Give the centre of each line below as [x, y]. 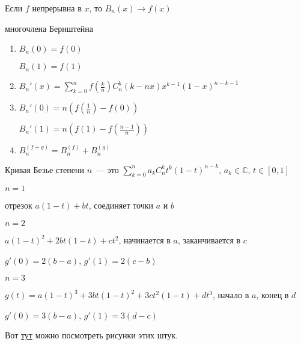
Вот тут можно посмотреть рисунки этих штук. [92, 335]
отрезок [19, 205]
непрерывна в [57, 8]
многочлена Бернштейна [49, 28]
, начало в [231, 295]
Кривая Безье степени [45, 169]
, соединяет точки [121, 205]
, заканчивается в [209, 240]
